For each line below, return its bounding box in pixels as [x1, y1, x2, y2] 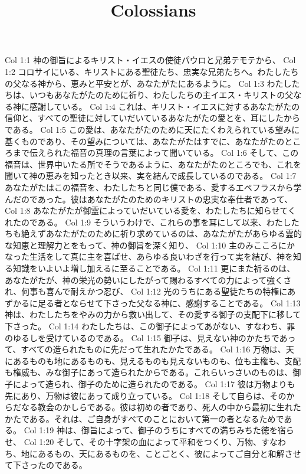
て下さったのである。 [5, 459, 87, 471]
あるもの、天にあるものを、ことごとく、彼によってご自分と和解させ [37, 447, 301, 459]
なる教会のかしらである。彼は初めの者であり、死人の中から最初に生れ [21, 401, 293, 413]
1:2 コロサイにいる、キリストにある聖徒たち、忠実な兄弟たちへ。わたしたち [5, 65, 299, 77]
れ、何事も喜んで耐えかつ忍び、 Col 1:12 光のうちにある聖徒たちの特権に [5, 285, 288, 298]
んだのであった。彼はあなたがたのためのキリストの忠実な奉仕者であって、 [5, 192, 293, 205]
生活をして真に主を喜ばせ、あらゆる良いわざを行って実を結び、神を [29, 250, 293, 263]
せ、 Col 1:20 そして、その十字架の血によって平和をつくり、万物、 [5, 435, 262, 447]
